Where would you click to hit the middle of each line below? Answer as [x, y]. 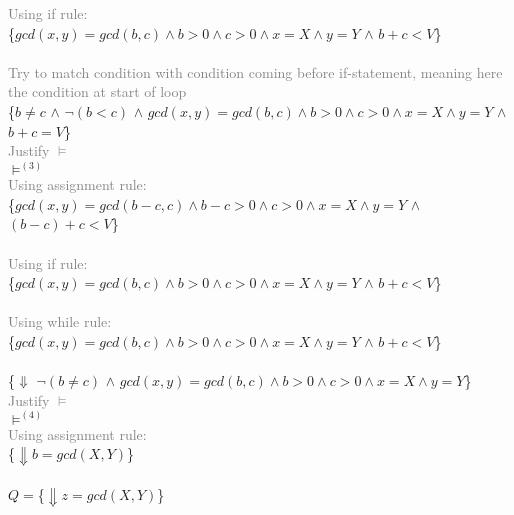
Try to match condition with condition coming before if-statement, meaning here [255, 71]
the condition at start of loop [97, 91]
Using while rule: [60, 321]
